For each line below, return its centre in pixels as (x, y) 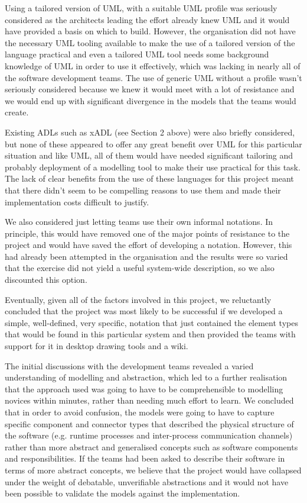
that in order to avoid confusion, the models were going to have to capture (140, 412)
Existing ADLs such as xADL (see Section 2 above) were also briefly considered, (150, 132)
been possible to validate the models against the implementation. (123, 493)
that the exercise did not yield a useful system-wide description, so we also (140, 268)
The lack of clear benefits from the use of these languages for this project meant (149, 178)
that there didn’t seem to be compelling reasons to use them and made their (143, 190)
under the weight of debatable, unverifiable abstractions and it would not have (147, 481)
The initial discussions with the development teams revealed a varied (129, 365)
